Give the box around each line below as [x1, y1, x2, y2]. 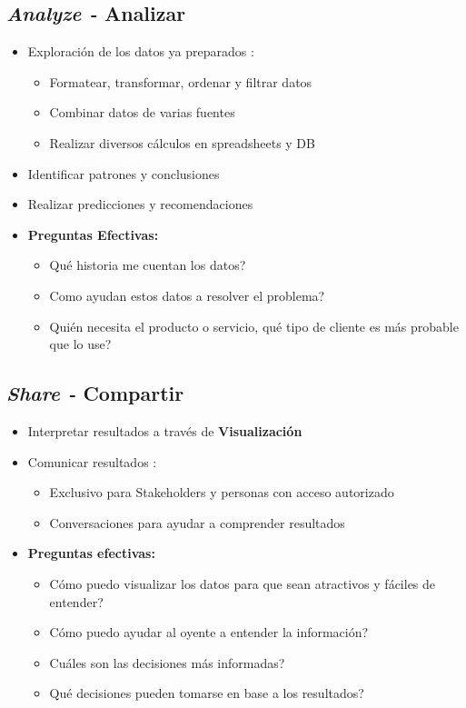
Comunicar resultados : [27, 452, 157, 471]
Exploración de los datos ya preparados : [27, 42, 254, 61]
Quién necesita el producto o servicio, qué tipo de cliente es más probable [49, 316, 459, 335]
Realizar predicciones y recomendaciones [27, 194, 253, 214]
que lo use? [49, 334, 112, 354]
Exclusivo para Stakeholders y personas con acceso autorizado [49, 483, 394, 502]
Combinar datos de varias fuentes [49, 103, 235, 122]
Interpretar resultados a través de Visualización [27, 421, 302, 440]
